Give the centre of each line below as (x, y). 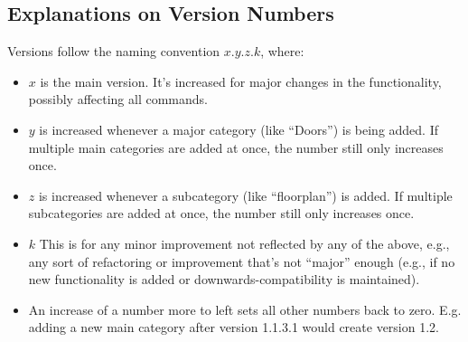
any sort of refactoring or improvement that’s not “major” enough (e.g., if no (242, 261)
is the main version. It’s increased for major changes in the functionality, (241, 81)
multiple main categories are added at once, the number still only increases (236, 147)
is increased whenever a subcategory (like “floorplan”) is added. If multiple (245, 195)
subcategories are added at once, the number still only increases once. (221, 213)
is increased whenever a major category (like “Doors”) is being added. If (239, 129)
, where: (282, 51)
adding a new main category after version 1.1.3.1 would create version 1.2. (234, 327)
